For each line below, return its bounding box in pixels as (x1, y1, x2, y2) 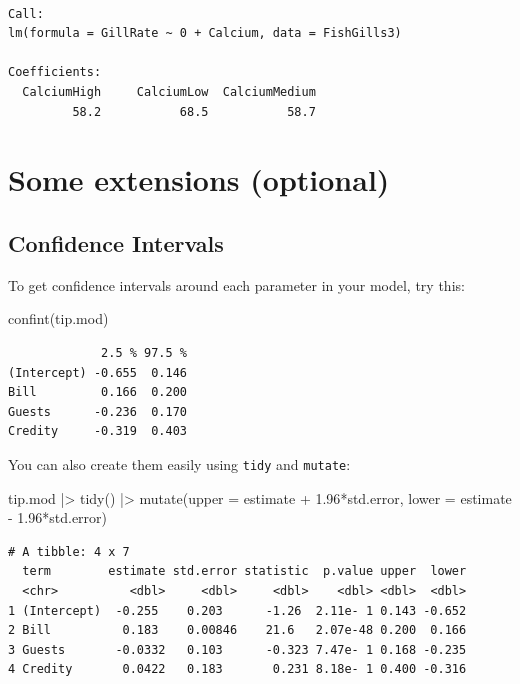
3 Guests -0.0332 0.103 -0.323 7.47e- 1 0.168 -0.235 (8, 642, 467, 657)
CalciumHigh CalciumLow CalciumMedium (22, 84, 316, 99)
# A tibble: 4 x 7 (8, 544, 130, 559)
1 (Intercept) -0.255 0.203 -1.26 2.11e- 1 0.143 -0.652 (8, 603, 467, 618)
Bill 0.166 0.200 (8, 385, 187, 400)
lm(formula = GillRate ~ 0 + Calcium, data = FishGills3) (8, 26, 402, 41)
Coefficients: (8, 65, 102, 80)
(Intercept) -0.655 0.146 (8, 365, 187, 380)
